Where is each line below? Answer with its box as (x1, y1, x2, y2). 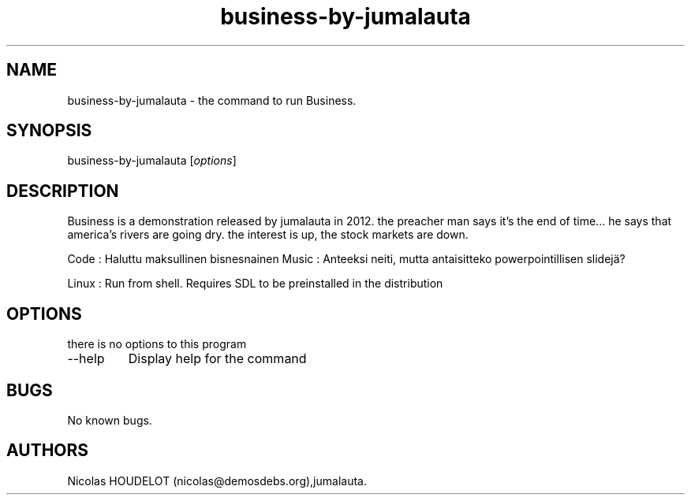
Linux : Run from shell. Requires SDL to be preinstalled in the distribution (67, 276, 443, 291)
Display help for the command (128, 351, 307, 367)
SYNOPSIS (6, 121, 92, 141)
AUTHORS (6, 440, 89, 461)
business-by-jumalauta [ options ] (67, 154, 237, 168)
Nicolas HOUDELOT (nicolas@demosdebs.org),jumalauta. (67, 473, 367, 488)
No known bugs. (67, 413, 152, 427)
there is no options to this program (67, 337, 247, 351)
